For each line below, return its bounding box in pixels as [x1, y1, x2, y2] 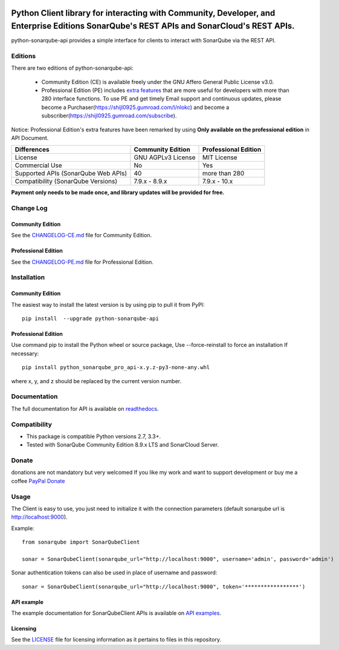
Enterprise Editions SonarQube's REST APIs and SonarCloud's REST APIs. [11, 21, 295, 31]
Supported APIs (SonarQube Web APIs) [15, 169, 128, 178]
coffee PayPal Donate [11, 477, 65, 484]
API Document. [11, 134, 49, 142]
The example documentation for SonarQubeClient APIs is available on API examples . [11, 609, 222, 617]
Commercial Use [15, 161, 63, 169]
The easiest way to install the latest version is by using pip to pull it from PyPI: [11, 301, 205, 308]
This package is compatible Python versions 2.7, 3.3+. [26, 433, 161, 440]
